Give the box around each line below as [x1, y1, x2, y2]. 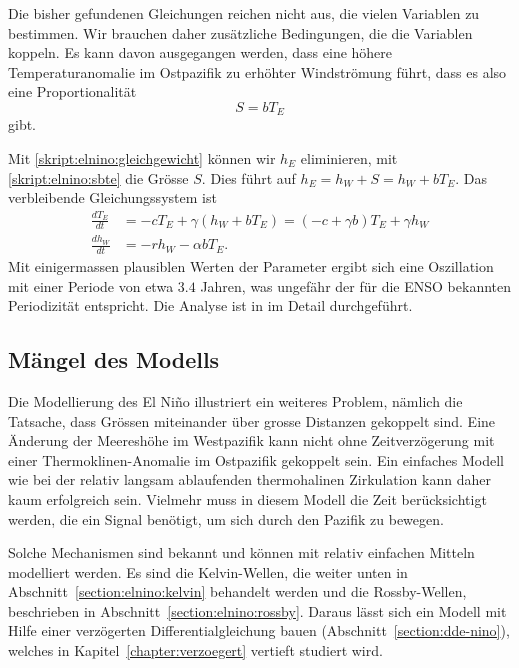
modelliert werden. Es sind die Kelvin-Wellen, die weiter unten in [8, 561, 408, 582]
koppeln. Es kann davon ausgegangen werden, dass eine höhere [8, 42, 393, 63]
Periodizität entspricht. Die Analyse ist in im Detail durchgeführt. [8, 295, 413, 316]
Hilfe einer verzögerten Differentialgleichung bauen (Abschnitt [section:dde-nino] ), [8, 620, 510, 641]
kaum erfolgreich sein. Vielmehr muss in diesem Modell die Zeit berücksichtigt [8, 488, 487, 509]
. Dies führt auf [201, 167, 296, 188]
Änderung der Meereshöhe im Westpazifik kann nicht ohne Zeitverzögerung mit [8, 430, 495, 451]
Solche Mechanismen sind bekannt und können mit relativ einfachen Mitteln [8, 542, 475, 563]
